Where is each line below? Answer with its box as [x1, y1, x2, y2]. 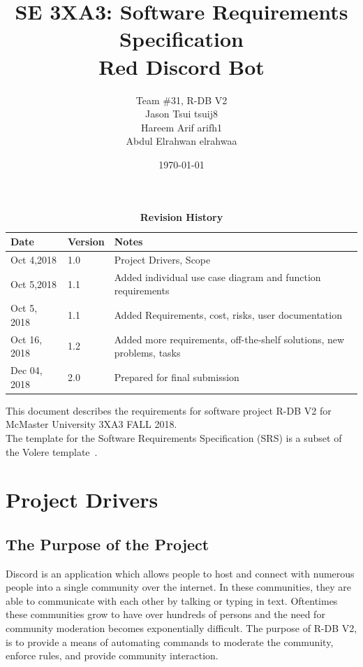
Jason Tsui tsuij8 [145, 106, 218, 121]
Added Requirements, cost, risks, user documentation [114, 307, 342, 322]
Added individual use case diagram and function [114, 269, 321, 284]
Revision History [140, 210, 223, 224]
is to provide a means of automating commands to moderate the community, [6, 634, 334, 649]
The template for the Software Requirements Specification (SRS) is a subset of [6, 430, 342, 445]
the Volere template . [6, 444, 98, 459]
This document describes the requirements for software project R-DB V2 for [6, 403, 332, 417]
